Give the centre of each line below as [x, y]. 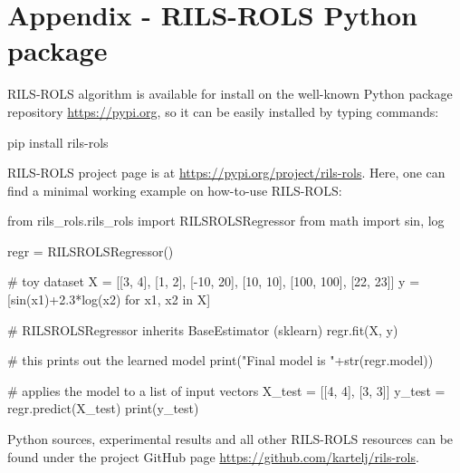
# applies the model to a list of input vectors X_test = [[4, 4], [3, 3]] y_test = [226, 390]
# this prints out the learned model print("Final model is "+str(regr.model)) [220, 360]
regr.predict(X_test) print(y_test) [103, 408]
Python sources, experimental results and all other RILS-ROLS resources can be [230, 439]
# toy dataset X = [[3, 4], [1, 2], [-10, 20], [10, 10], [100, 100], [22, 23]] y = [214, 281]
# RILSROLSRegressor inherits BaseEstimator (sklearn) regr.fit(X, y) [203, 329]
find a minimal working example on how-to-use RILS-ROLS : [175, 190]
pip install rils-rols [58, 142]
